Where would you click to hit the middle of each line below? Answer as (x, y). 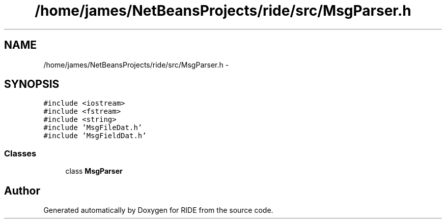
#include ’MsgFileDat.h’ (93, 128)
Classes (20, 153)
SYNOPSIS (32, 84)
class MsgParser (94, 171)
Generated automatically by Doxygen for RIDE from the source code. (158, 210)
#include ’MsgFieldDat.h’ (95, 136)
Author (22, 190)
